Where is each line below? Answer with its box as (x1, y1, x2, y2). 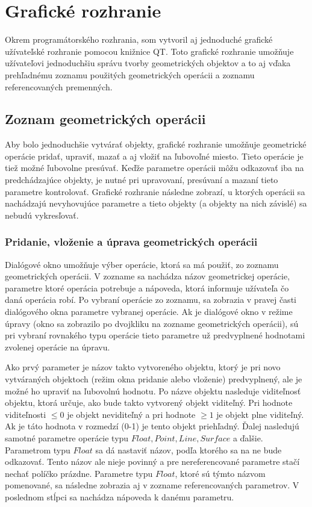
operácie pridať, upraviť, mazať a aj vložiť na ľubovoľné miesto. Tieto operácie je (5, 149, 304, 162)
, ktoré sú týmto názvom (175, 467, 266, 479)
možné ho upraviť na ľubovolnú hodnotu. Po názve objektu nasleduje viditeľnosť (5, 384, 301, 397)
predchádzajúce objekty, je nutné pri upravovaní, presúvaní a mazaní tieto (5, 173, 278, 186)
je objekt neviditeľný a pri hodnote (67, 408, 196, 420)
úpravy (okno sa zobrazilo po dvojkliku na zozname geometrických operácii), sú (5, 317, 299, 329)
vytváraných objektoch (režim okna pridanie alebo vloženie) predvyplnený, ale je (5, 373, 302, 385)
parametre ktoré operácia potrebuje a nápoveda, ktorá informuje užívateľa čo (5, 281, 289, 294)
